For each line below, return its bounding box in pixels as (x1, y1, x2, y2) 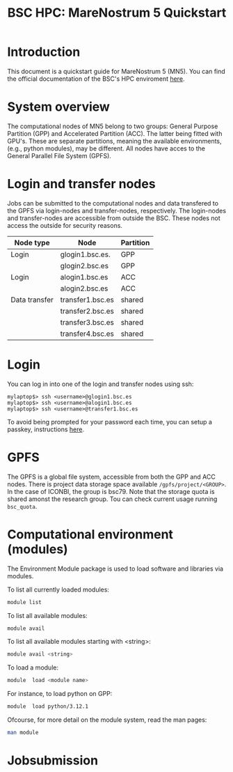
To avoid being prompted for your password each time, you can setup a (7, 417, 212, 426)
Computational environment (7, 526, 174, 542)
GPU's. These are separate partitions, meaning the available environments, (7, 137, 222, 145)
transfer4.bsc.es (60, 329, 115, 339)
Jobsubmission (7, 752, 99, 769)
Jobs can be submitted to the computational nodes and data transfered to (7, 199, 219, 207)
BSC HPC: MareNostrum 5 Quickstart (7, 5, 227, 21)
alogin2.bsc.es (60, 284, 109, 293)
